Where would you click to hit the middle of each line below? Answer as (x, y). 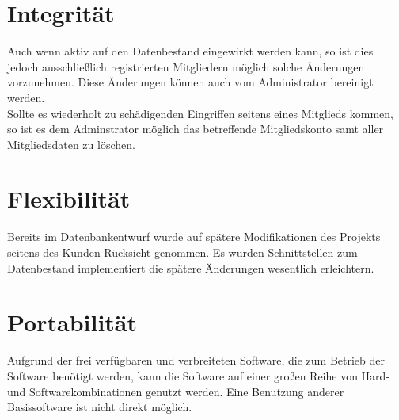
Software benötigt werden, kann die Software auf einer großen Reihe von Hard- (199, 375)
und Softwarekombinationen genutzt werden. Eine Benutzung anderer (176, 391)
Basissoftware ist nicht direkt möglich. (100, 407)
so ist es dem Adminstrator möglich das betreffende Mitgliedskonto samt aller (196, 129)
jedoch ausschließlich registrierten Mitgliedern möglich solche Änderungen (186, 66)
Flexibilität (69, 199)
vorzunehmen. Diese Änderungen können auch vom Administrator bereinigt (190, 82)
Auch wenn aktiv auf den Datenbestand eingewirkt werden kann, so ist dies (190, 51)
